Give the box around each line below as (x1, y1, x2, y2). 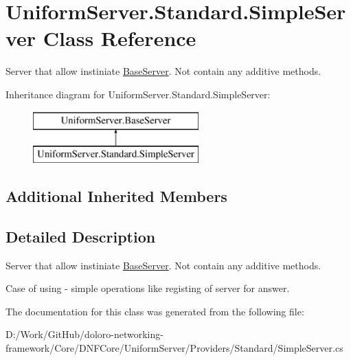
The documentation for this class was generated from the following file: (5, 304, 304, 318)
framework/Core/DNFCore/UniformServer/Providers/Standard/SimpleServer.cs (5, 341, 343, 355)
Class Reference (43, 24, 196, 52)
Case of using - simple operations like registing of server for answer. (5, 281, 290, 295)
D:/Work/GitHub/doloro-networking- (5, 327, 163, 341)
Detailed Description (5, 225, 156, 247)
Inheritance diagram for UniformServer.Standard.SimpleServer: (5, 87, 271, 101)
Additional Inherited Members (5, 185, 227, 207)
